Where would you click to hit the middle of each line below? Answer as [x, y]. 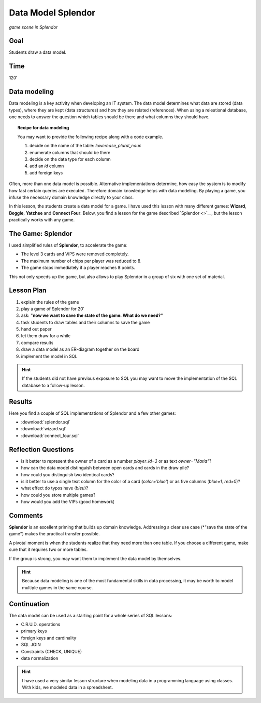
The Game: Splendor [41, 233]
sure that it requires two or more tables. [48, 549]
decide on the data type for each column [70, 159]
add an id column [47, 166]
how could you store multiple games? [58, 495]
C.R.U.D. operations [41, 625]
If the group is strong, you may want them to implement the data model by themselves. [95, 558]
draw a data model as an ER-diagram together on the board [80, 349]
